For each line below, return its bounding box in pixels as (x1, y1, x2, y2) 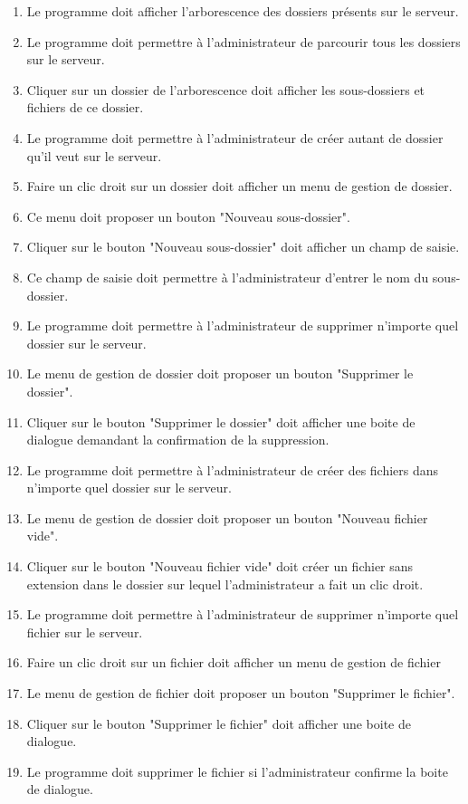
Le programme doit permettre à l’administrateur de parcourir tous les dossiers (26, 32, 461, 51)
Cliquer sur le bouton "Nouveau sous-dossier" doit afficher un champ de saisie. (26, 237, 460, 256)
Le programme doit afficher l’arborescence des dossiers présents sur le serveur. (26, 2, 459, 20)
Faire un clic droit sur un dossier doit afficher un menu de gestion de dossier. (26, 177, 453, 196)
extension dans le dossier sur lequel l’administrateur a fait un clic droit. (26, 574, 424, 593)
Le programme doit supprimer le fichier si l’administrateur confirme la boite (26, 761, 448, 780)
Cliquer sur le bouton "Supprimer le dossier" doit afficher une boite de (26, 412, 415, 431)
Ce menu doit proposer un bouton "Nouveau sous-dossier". (26, 206, 350, 225)
